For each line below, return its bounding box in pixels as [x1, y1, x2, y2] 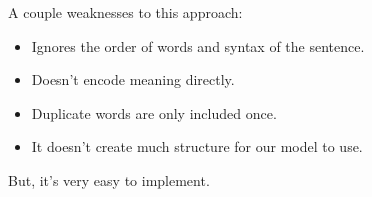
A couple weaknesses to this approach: [8, 2, 243, 22]
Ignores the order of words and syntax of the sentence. [31, 35, 365, 56]
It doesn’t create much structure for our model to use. [31, 136, 363, 157]
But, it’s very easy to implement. [8, 169, 210, 190]
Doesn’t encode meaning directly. [31, 69, 235, 90]
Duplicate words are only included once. [31, 102, 277, 123]
